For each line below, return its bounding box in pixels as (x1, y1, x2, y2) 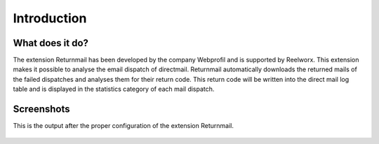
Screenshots (13, 103, 70, 115)
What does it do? (13, 37, 89, 49)
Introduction (13, 10, 87, 26)
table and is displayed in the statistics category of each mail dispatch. (13, 85, 215, 94)
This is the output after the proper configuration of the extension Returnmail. (13, 122, 234, 130)
